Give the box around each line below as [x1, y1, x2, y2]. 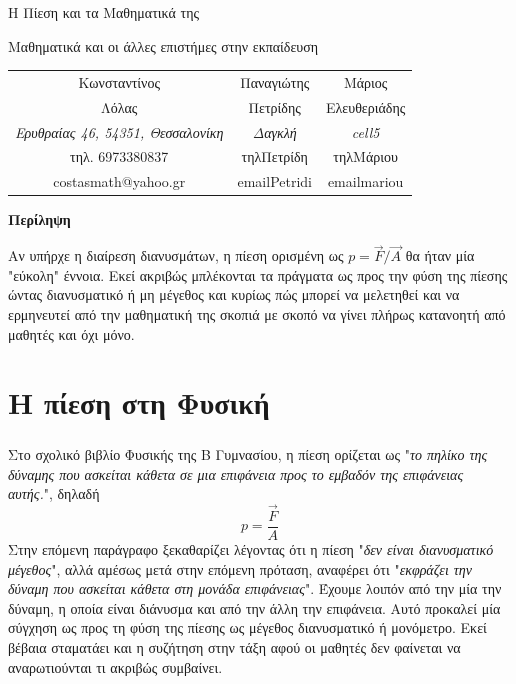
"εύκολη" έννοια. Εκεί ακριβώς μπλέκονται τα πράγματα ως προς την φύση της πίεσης [8, 264, 508, 285]
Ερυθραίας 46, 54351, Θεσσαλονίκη [15, 121, 224, 142]
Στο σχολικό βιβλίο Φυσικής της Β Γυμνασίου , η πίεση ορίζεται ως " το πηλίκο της [8, 443, 488, 464]
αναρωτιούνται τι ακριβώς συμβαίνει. [8, 656, 223, 677]
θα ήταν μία [405, 245, 475, 266]
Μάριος [343, 71, 388, 92]
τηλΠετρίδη [241, 146, 308, 167]
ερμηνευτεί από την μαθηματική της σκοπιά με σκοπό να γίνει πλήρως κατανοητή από [8, 304, 506, 324]
